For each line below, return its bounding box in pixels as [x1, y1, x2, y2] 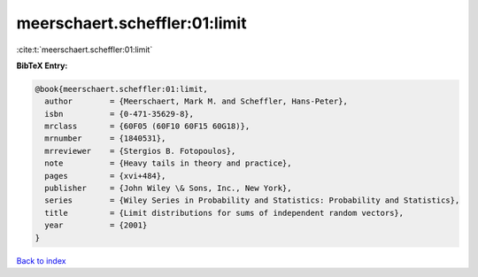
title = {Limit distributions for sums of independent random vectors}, [44, 208, 405, 218]
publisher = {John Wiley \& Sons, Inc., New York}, [44, 183, 292, 194]
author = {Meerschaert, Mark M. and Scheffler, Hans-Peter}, [44, 96, 349, 106]
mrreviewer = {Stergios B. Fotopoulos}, [44, 146, 236, 156]
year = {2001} [44, 220, 148, 230]
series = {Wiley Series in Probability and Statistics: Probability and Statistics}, [44, 196, 460, 205]
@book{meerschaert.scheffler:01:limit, [35, 84, 208, 94]
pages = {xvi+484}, [44, 171, 166, 181]
